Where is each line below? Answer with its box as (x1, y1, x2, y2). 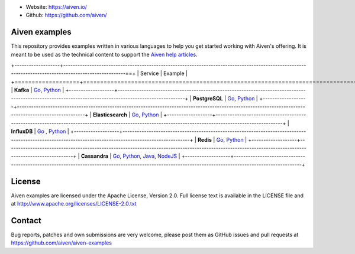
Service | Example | (140, 70, 188, 77)
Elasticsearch (92, 111, 127, 118)
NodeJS (157, 152, 177, 159)
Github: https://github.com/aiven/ (25, 12, 107, 19)
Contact (11, 216, 41, 226)
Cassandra (80, 152, 109, 159)
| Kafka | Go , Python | (11, 86, 64, 94)
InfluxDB (11, 128, 33, 135)
